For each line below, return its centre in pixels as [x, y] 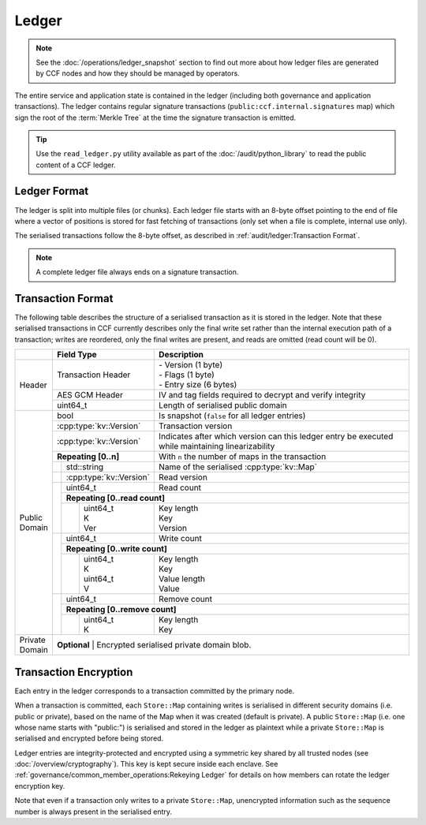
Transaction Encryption [74, 672]
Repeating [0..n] [88, 457]
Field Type [77, 355]
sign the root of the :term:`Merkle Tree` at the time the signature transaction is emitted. [155, 118]
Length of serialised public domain [223, 405]
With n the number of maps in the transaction [243, 457]
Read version [183, 477]
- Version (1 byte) [191, 365]
